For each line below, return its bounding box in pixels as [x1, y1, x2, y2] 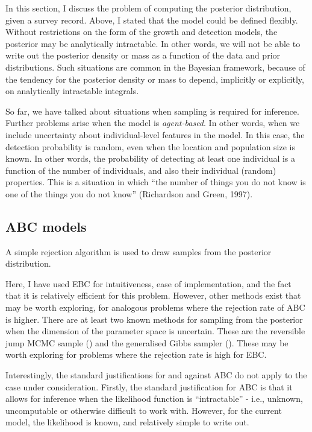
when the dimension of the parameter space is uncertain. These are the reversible [5, 325, 305, 337]
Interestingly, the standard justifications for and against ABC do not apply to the [5, 369, 307, 381]
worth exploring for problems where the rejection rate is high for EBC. [5, 348, 267, 361]
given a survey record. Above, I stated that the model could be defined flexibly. [5, 13, 298, 26]
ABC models [5, 217, 87, 235]
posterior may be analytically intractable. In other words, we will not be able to [5, 37, 301, 49]
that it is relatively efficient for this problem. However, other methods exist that [5, 289, 301, 302]
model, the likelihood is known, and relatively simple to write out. [5, 416, 249, 428]
